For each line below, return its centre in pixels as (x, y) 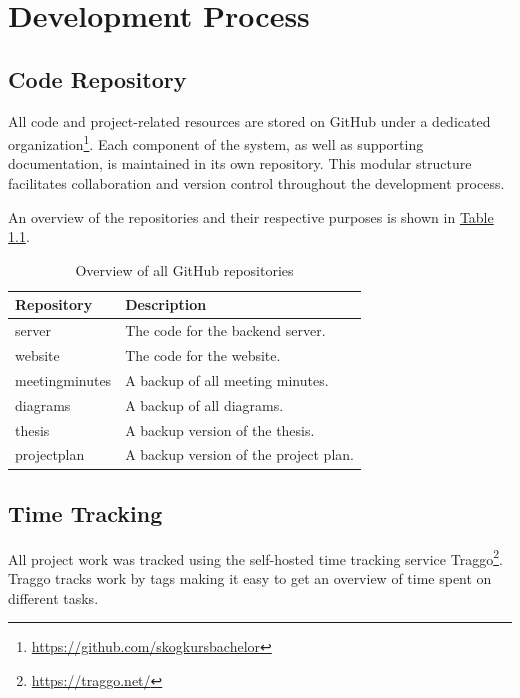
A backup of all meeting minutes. (227, 379)
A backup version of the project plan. (239, 454)
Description (166, 304)
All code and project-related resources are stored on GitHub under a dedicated (249, 120)
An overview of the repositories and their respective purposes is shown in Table (251, 216)
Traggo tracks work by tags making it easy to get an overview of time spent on (250, 578)
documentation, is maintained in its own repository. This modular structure (240, 163)
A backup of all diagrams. (204, 404)
